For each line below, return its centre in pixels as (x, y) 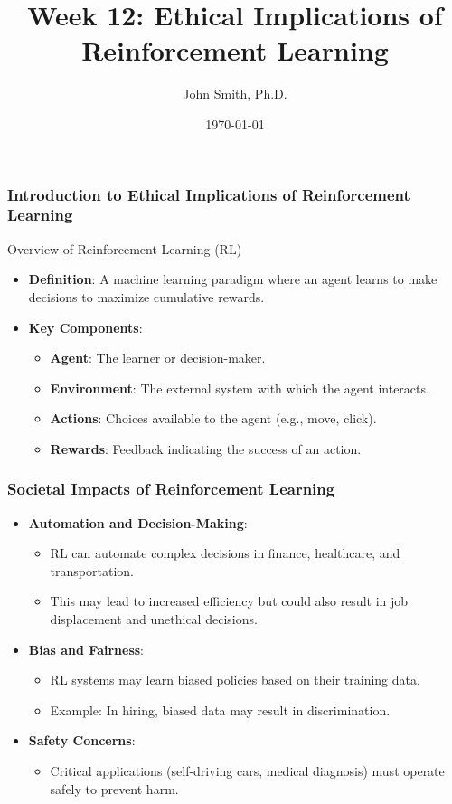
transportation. (92, 570)
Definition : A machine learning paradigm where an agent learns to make (233, 279)
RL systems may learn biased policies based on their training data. (235, 680)
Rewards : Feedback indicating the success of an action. (206, 448)
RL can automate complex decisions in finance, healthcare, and (225, 553)
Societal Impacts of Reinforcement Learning (171, 489)
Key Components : (85, 327)
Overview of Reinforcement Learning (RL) (125, 248)
